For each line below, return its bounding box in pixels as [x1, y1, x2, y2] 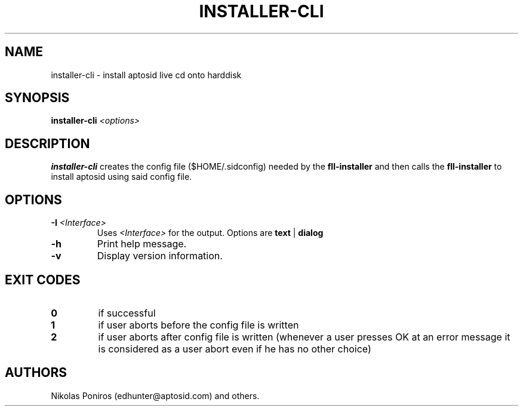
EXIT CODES [5, 272, 81, 287]
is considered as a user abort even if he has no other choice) [98, 342, 371, 355]
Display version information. [97, 250, 223, 262]
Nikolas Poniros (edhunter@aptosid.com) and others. [51, 390, 260, 401]
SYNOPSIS [5, 90, 70, 106]
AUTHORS [5, 365, 67, 381]
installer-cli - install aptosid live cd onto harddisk [51, 69, 242, 80]
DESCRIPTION [5, 136, 90, 151]
